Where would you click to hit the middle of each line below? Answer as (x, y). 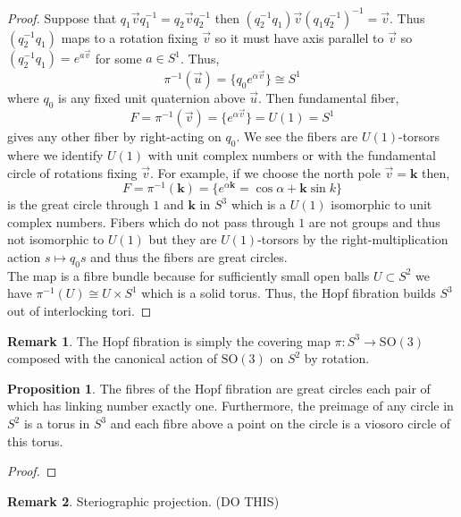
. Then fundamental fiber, (328, 97)
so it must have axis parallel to (299, 37)
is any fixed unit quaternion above (152, 97)
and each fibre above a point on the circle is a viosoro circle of (281, 424)
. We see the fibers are (297, 136)
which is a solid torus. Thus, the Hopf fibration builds (289, 293)
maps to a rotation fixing (130, 37)
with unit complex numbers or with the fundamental (292, 155)
